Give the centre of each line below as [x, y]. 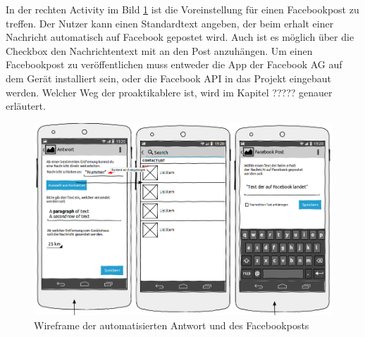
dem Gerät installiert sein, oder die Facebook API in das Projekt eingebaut [168, 78]
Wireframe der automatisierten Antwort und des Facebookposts [172, 325]
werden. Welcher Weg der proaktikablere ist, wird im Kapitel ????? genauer [169, 92]
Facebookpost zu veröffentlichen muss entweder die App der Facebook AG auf [174, 64]
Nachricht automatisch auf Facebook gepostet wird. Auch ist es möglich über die [180, 37]
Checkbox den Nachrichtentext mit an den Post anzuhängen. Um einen [159, 50]
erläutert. [26, 106]
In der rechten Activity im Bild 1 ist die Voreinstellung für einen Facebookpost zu [182, 9]
